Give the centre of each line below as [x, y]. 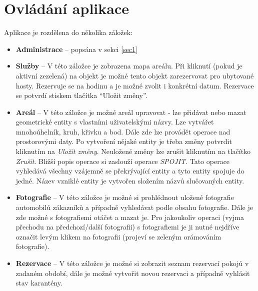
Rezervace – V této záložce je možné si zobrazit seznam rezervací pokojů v [132, 263]
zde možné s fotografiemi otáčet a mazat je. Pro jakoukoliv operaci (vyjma [130, 217]
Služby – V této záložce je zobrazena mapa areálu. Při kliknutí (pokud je [129, 66]
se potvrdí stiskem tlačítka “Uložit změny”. [81, 95]
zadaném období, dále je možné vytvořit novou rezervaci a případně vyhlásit [133, 273]
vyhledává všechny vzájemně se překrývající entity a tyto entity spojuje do [130, 171]
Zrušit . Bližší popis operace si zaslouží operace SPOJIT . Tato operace [123, 161]
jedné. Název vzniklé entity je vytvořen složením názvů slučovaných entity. [130, 180]
